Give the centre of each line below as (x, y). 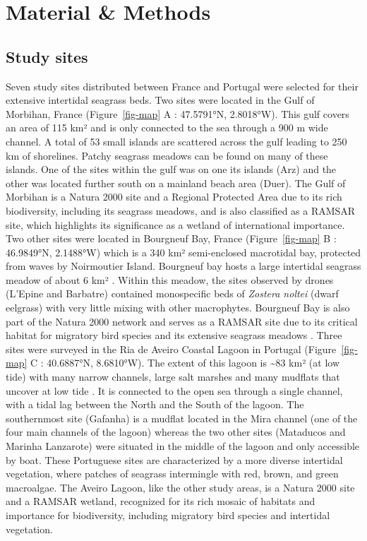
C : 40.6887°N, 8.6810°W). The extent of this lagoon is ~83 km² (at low (185, 363)
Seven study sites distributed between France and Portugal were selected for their (182, 86)
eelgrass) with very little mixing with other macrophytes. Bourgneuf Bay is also (178, 308)
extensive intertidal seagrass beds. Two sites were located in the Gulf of (160, 100)
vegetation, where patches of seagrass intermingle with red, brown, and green (172, 474)
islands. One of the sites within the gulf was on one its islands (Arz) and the (171, 169)
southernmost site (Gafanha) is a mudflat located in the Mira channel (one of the (182, 418)
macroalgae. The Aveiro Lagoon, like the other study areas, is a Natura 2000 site (180, 487)
